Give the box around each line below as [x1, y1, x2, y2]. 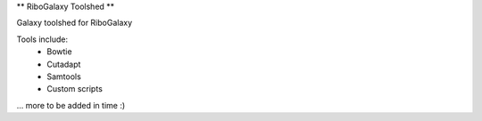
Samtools [46, 71, 82, 82]
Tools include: [16, 34, 69, 44]
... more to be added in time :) [16, 100, 126, 110]
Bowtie [46, 46, 72, 57]
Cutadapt [46, 59, 81, 69]
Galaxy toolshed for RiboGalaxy [16, 18, 133, 28]
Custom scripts [46, 84, 103, 94]
